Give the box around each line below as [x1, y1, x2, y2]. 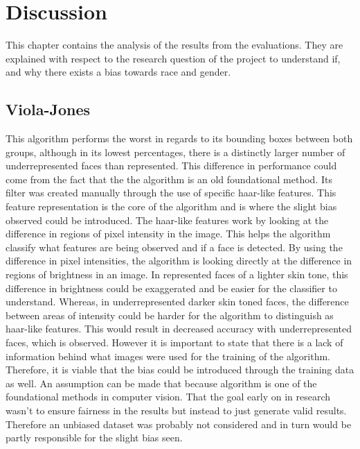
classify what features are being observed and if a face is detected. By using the [6, 239, 343, 254]
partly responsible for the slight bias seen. [6, 430, 183, 445]
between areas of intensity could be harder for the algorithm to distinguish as [6, 307, 334, 322]
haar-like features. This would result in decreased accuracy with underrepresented [6, 321, 352, 336]
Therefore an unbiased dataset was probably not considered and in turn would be [6, 416, 352, 431]
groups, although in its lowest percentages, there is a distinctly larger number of [6, 144, 345, 159]
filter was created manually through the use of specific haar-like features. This [6, 185, 336, 200]
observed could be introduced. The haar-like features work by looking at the [6, 212, 329, 227]
